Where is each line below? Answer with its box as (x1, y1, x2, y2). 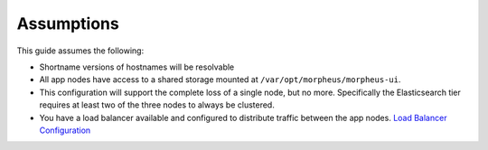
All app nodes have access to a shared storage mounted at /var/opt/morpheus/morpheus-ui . (39, 74, 401, 85)
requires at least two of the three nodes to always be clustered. (39, 99, 275, 110)
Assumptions (16, 14, 119, 33)
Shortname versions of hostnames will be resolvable (39, 61, 235, 72)
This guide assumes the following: (16, 45, 145, 56)
